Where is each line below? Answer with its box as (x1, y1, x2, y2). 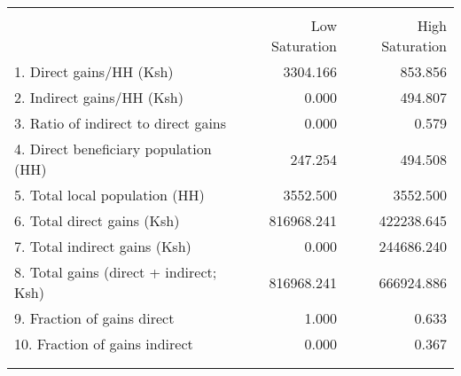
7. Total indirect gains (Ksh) (14, 236, 191, 256)
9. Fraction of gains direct (14, 308, 175, 328)
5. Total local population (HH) (14, 184, 205, 205)
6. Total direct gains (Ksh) (14, 210, 180, 231)
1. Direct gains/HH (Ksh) (14, 61, 174, 82)
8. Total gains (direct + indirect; (14, 262, 217, 282)
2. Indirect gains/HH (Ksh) (14, 87, 184, 107)
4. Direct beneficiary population (14, 138, 212, 159)
